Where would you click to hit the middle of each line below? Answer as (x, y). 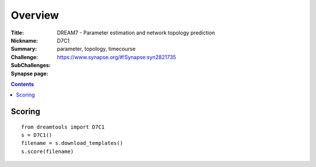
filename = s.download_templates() (72, 143)
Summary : (24, 49)
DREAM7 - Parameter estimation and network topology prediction (136, 33)
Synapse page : (30, 74)
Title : (18, 33)
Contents (23, 84)
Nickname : (24, 40)
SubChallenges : (31, 65)
